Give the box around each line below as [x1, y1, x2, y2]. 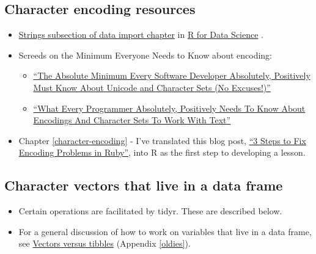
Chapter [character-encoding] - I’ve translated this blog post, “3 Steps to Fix [18, 134, 306, 147]
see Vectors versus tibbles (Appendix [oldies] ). [18, 237, 191, 250]
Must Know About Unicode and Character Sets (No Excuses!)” [33, 81, 271, 93]
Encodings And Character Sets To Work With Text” [33, 114, 231, 126]
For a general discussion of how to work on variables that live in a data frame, [18, 225, 312, 238]
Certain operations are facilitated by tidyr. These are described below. [18, 205, 282, 217]
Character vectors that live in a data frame [4, 176, 283, 195]
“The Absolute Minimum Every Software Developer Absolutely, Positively [33, 69, 310, 82]
